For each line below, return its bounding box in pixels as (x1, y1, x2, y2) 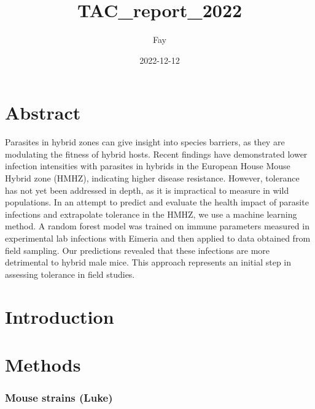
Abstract (5, 100, 81, 125)
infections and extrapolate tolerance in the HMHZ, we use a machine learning (5, 207, 297, 220)
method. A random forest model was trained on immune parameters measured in (5, 220, 309, 232)
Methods (5, 351, 81, 377)
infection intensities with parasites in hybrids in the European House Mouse (5, 159, 290, 172)
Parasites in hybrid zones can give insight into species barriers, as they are (5, 136, 285, 148)
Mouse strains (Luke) (5, 390, 113, 405)
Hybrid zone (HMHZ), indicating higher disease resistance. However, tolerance (5, 172, 300, 185)
